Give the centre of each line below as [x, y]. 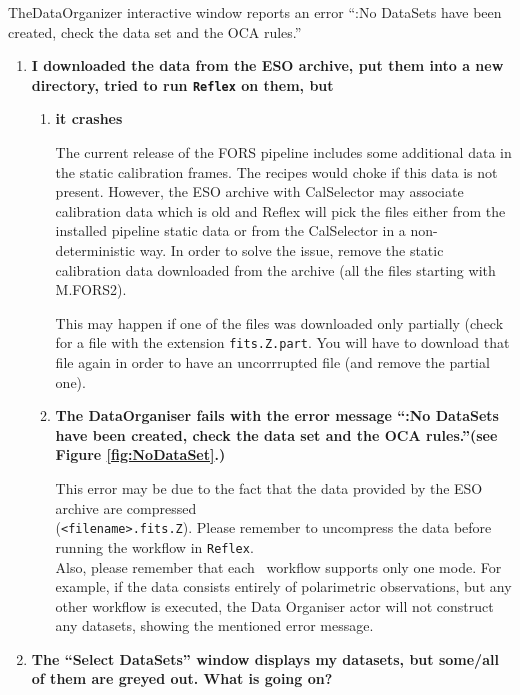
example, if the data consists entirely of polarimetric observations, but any [283, 586]
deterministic [95, 250]
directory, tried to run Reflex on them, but [182, 84]
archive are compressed [126, 507]
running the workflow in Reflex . [154, 546]
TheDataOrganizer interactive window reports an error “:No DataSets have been [255, 12]
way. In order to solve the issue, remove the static [291, 250]
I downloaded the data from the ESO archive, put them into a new [267, 65]
